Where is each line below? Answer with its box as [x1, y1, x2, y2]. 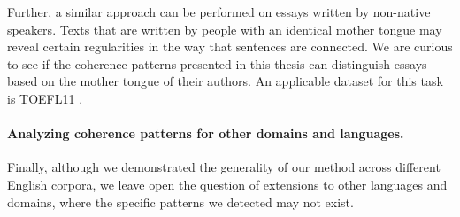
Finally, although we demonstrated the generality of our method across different [7, 158, 441, 176]
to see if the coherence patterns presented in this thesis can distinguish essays [7, 54, 427, 73]
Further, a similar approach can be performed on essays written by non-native [7, 3, 431, 20]
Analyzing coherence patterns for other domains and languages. [7, 124, 404, 143]
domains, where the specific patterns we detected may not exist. [7, 192, 354, 211]
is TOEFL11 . [7, 89, 83, 107]
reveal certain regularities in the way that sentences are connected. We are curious [7, 37, 453, 56]
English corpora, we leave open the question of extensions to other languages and [7, 174, 448, 193]
